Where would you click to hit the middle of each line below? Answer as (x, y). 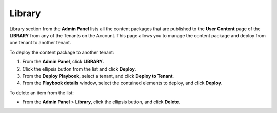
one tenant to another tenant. (40, 43)
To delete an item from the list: (42, 93)
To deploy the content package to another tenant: (62, 52)
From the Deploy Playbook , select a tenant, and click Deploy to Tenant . (98, 76)
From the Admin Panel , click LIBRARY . (63, 62)
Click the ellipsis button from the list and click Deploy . (79, 69)
